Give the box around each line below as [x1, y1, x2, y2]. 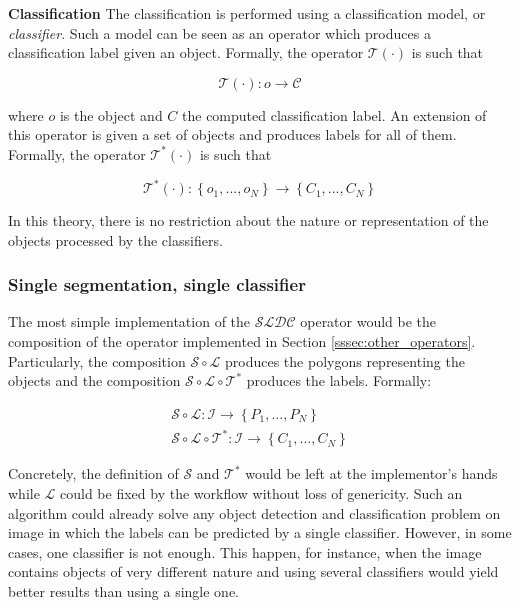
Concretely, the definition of [8, 463, 179, 484]
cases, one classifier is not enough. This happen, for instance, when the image [8, 541, 482, 562]
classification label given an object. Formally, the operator [8, 42, 364, 63]
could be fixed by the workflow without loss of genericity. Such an [60, 483, 463, 503]
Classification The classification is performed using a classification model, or [8, 3, 486, 23]
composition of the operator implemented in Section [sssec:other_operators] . [8, 331, 476, 352]
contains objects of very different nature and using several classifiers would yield [8, 561, 499, 582]
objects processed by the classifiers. [8, 229, 223, 250]
